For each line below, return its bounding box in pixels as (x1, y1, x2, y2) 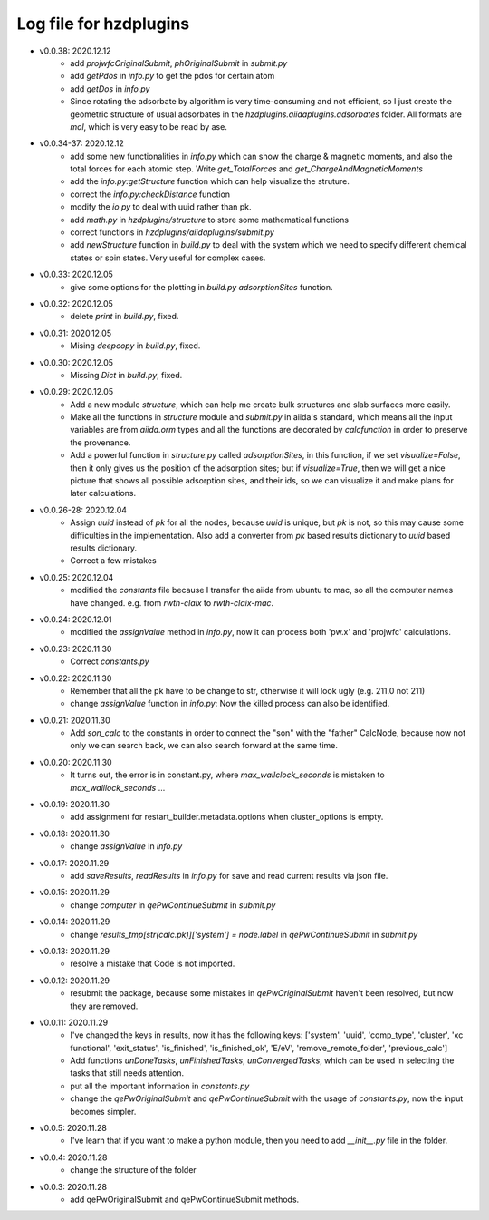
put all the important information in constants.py (70, 1080, 250, 1091)
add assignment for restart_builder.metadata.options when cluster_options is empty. (70, 812, 384, 823)
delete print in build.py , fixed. (70, 311, 179, 322)
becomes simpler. (70, 1106, 137, 1117)
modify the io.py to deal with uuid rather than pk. (70, 201, 253, 212)
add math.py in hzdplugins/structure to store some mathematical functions (70, 214, 349, 225)
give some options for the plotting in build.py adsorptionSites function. (70, 281, 334, 292)
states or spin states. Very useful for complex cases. (70, 252, 266, 263)
